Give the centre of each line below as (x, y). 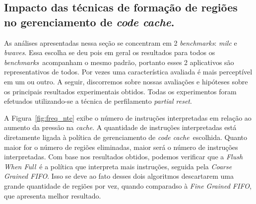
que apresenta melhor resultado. (53, 195)
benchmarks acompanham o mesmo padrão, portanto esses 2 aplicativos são (119, 62)
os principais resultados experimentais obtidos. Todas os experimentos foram (120, 91)
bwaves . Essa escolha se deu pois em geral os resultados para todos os (110, 52)
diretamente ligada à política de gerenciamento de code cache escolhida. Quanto (126, 137)
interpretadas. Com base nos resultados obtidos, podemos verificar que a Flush (124, 157)
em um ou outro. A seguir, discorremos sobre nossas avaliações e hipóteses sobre (126, 81)
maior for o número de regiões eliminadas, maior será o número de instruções (121, 147)
